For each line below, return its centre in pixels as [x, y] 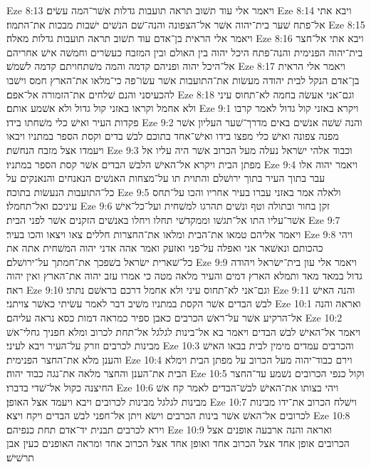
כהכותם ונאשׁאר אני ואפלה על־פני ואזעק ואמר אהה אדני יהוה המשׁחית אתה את [165, 248]
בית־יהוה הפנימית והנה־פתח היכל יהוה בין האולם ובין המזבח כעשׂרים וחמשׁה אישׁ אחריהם [185, 52]
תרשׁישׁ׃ [20, 457]
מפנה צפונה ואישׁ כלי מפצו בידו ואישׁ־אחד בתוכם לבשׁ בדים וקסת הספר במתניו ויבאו [173, 136]
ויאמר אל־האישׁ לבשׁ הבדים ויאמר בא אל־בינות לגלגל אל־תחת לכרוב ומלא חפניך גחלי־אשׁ [184, 331]
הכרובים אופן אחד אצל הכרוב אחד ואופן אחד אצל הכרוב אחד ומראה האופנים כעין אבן [178, 443]
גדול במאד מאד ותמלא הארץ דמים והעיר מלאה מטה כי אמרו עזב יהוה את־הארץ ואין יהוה [184, 276]
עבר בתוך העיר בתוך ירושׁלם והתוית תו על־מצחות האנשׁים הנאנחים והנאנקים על [166, 178]
